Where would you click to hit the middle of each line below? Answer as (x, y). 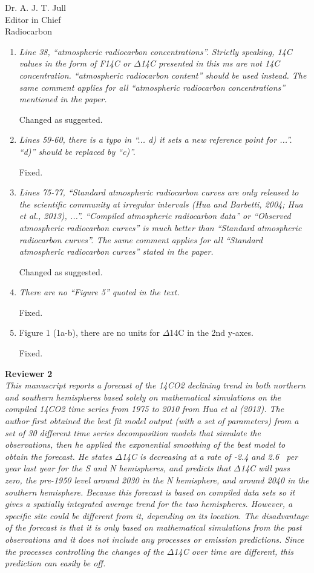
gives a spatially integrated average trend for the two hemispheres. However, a (149, 504)
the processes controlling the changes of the (84, 551)
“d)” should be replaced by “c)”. (77, 151)
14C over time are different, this (234, 551)
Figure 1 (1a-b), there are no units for (90, 332)
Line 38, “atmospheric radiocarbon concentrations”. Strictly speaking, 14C (155, 51)
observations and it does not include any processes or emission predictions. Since (155, 539)
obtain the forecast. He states (58, 456)
